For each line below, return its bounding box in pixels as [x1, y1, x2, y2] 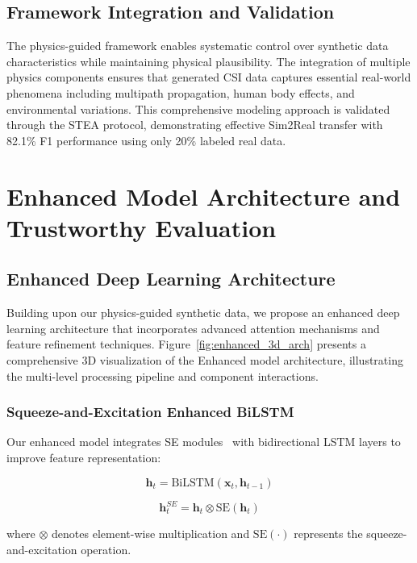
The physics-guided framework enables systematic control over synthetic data [6, 37, 389, 54]
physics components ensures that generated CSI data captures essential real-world [6, 69, 411, 85]
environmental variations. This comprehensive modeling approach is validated [6, 100, 390, 117]
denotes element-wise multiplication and [52, 525, 250, 541]
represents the [294, 525, 363, 541]
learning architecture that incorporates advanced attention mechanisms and [6, 319, 380, 336]
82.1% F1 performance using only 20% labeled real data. [6, 131, 286, 148]
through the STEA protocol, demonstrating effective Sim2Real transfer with [6, 116, 383, 133]
